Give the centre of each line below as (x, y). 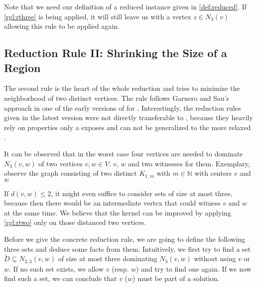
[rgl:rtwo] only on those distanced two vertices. (75, 222)
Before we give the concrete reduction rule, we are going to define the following (125, 239)
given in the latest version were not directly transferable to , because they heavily (128, 117)
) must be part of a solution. (176, 278)
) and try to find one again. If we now (194, 268)
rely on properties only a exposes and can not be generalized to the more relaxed (128, 127)
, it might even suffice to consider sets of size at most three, (142, 193)
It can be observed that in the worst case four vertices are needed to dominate (124, 153)
